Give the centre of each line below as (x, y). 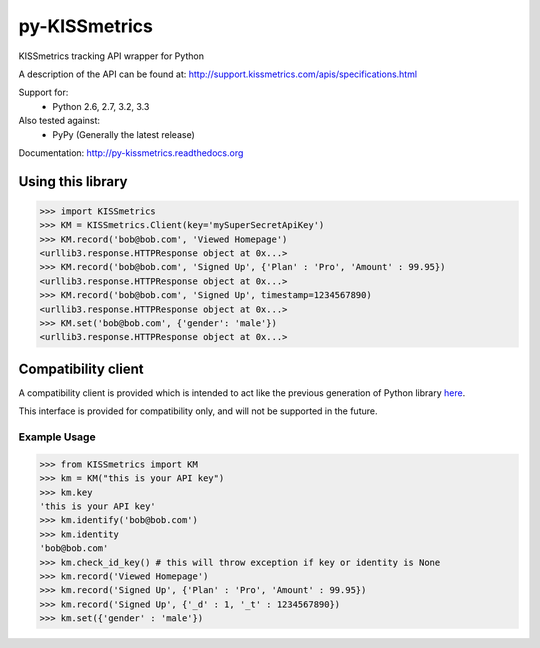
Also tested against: (59, 121)
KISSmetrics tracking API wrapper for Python (111, 56)
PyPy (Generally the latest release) (123, 134)
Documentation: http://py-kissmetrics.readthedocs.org (131, 152)
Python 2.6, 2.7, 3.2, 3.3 (101, 106)
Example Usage (57, 437)
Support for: (43, 92)
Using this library (73, 181)
